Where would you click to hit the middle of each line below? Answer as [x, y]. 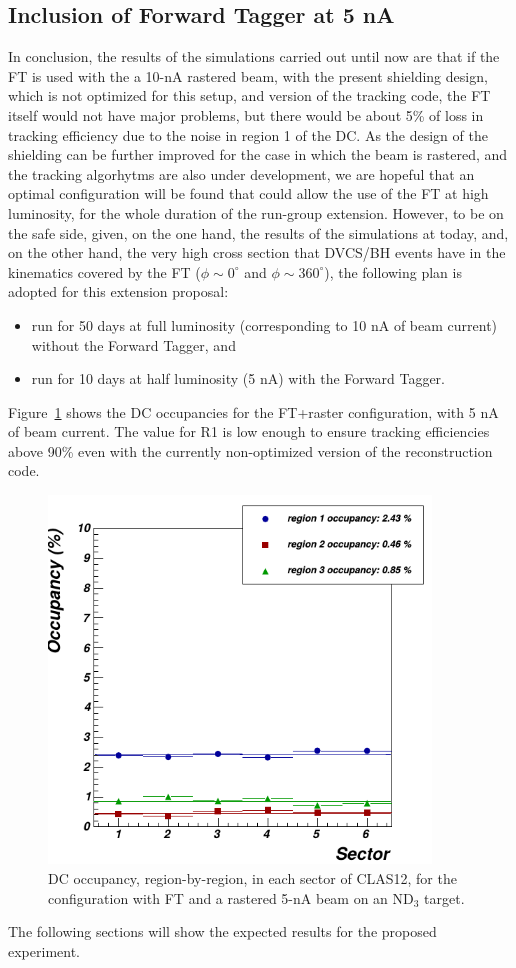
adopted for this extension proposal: [118, 291]
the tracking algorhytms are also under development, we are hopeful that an [241, 173]
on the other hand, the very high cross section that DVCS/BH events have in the [257, 252]
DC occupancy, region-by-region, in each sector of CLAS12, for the [252, 877]
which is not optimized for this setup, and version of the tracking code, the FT [249, 95]
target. [444, 897]
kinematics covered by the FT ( [104, 271]
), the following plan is [393, 271]
